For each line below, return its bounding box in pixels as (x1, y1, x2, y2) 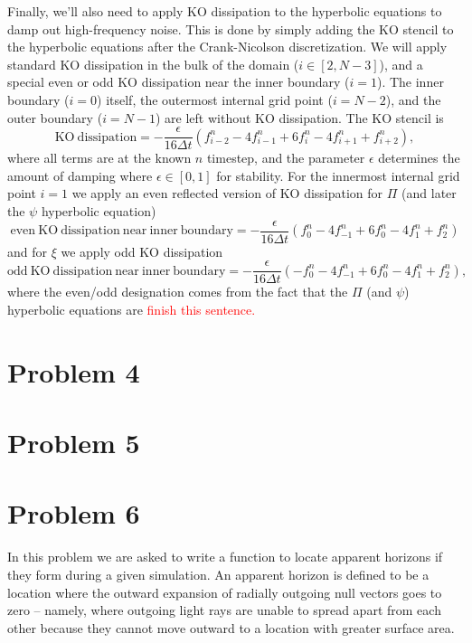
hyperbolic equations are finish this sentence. (7, 299, 256, 318)
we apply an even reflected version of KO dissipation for (71, 184, 383, 203)
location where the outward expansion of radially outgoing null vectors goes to (7, 582, 442, 601)
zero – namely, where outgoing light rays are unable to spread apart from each (7, 600, 441, 619)
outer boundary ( (7, 108, 103, 127)
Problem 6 (7, 495, 140, 532)
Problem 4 (7, 353, 140, 390)
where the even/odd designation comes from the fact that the (7, 282, 348, 301)
